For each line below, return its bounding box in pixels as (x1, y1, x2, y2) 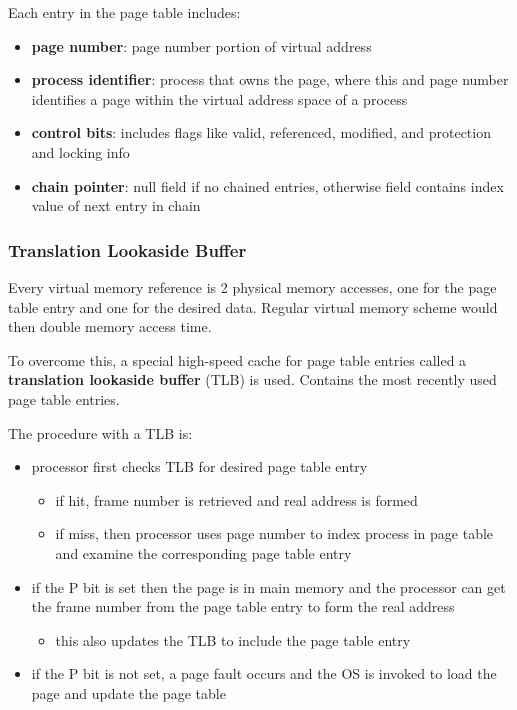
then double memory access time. (8, 316, 212, 337)
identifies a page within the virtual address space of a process (31, 88, 408, 109)
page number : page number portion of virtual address (31, 35, 372, 56)
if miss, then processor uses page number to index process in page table (55, 523, 494, 544)
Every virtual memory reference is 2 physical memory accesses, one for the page (8, 276, 497, 297)
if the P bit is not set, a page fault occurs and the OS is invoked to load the (31, 663, 497, 684)
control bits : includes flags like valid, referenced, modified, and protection (31, 122, 491, 143)
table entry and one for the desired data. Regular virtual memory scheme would (8, 296, 498, 317)
